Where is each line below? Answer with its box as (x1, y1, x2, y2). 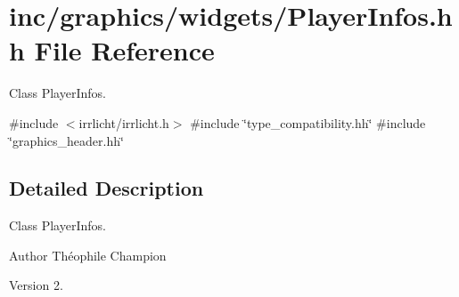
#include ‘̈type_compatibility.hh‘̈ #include (190, 113, 426, 132)
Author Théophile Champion (9, 245, 167, 264)
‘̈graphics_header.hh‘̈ (9, 131, 124, 149)
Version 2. (9, 276, 63, 294)
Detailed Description (9, 174, 204, 202)
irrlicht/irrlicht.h (78, 113, 169, 132)
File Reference (34, 32, 215, 68)
